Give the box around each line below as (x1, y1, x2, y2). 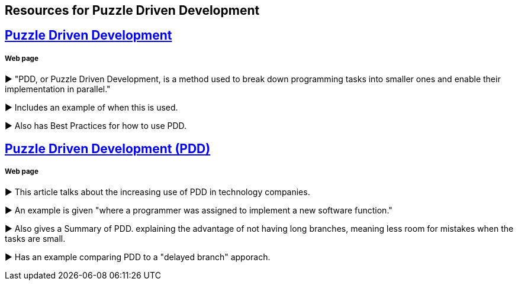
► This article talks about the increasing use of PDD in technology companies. (5, 187, 310, 197)
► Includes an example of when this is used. (5, 102, 178, 113)
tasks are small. (5, 234, 66, 244)
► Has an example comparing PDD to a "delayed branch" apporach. (5, 252, 271, 263)
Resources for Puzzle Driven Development (5, 3, 260, 18)
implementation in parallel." (5, 84, 111, 95)
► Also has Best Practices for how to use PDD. (5, 121, 187, 131)
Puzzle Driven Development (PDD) (5, 141, 211, 156)
